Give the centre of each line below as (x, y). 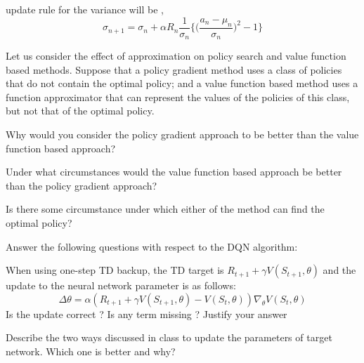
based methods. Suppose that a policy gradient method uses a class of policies (174, 69)
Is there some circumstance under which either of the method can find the (165, 209)
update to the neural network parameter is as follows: (121, 285)
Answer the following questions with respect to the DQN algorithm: (152, 246)
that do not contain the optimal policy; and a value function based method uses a (182, 83)
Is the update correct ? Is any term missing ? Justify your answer (147, 313)
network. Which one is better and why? (91, 351)
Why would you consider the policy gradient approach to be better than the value (182, 134)
